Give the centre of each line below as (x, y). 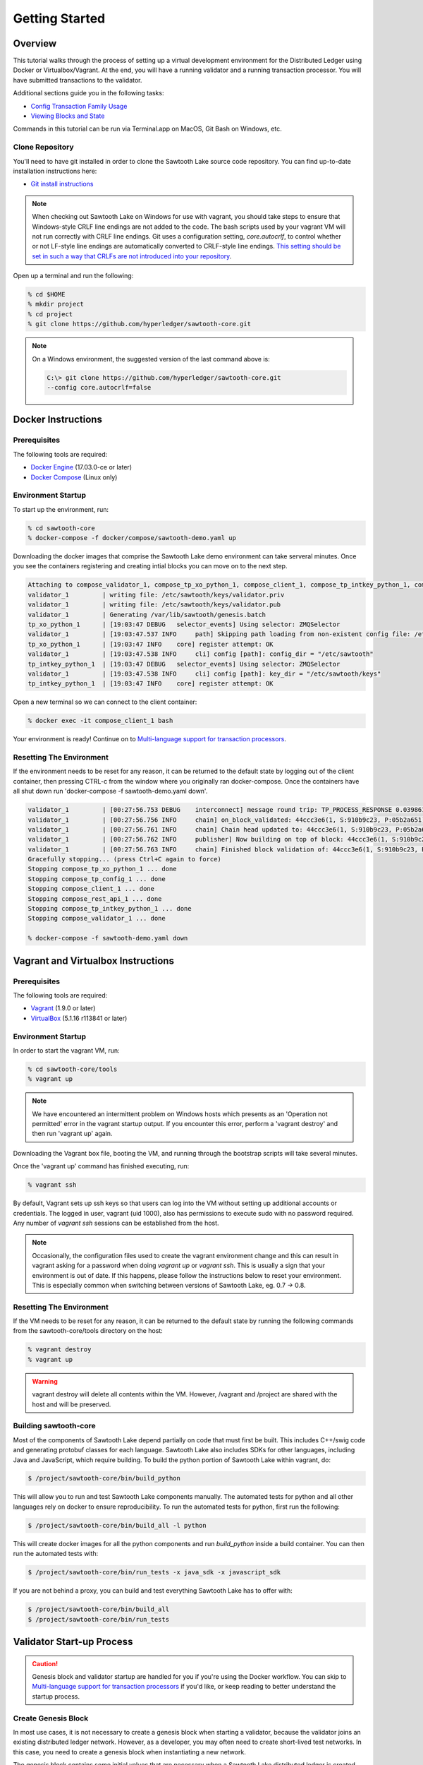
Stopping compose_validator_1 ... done (97, 919)
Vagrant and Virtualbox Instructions (93, 961)
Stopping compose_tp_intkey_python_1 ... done (110, 909)
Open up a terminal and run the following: (73, 276)
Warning (45, 1381)
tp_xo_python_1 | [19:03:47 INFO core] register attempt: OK (151, 644)
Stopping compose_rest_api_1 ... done (95, 899)
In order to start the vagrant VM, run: (66, 1050)
